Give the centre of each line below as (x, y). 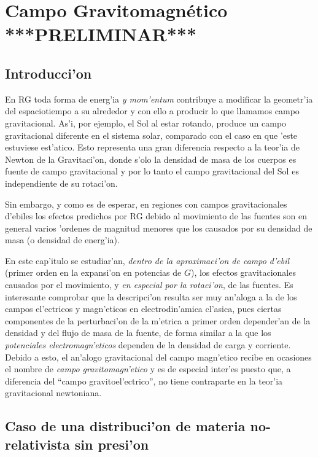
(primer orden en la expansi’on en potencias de (93, 272)
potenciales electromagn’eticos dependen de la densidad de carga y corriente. (148, 345)
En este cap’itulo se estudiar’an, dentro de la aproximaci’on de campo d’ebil (147, 260)
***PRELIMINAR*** (101, 34)
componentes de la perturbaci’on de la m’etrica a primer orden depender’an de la (158, 320)
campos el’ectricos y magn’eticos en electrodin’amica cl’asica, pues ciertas (143, 309)
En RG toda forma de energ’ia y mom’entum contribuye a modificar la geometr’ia (159, 99)
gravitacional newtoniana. (53, 393)
